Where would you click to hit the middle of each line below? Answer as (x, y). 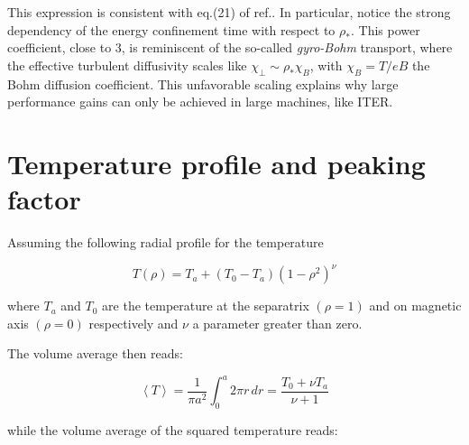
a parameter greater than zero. (277, 323)
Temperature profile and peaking (216, 163)
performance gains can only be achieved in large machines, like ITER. (200, 102)
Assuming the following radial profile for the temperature (166, 242)
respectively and (133, 323)
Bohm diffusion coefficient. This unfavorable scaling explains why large (203, 83)
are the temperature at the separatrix (206, 306)
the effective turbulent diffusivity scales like (127, 65)
